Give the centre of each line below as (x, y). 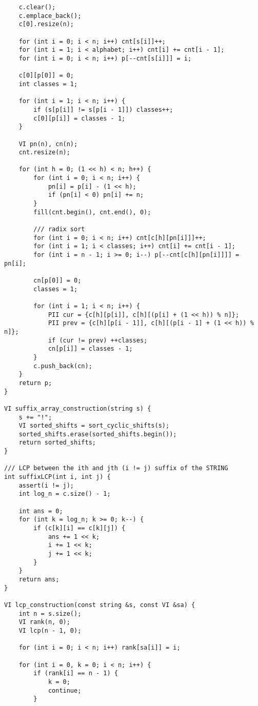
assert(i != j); (46, 485)
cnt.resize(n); (44, 153)
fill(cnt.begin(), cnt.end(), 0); (92, 212)
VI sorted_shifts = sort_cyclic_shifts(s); (94, 426)
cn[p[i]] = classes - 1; (90, 349)
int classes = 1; (48, 84)
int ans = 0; (41, 511)
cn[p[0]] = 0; (57, 280)
